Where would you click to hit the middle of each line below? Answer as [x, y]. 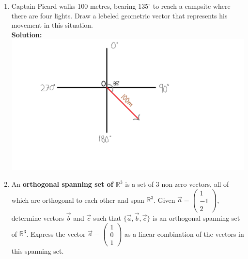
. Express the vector [56, 234]
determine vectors [38, 218]
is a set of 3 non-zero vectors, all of [177, 184]
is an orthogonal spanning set [196, 218]
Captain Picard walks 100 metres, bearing [74, 6]
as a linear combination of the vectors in [184, 234]
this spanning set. [38, 251]
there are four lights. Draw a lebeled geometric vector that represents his [119, 15]
